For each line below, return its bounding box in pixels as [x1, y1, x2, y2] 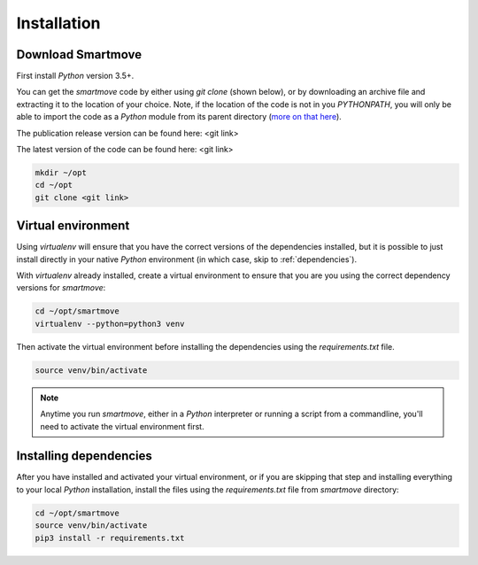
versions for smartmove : [16, 282, 106, 293]
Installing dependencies [16, 448, 152, 464]
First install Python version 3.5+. [16, 71, 135, 81]
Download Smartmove [16, 47, 143, 62]
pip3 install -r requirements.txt [35, 532, 185, 543]
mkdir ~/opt [35, 168, 88, 177]
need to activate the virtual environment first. [40, 421, 204, 431]
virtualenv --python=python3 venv [35, 319, 185, 329]
